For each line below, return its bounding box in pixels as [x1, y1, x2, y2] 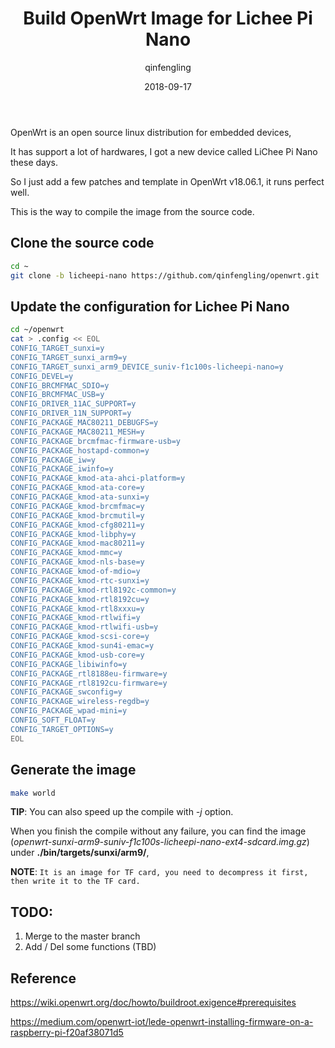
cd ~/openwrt [10, 325, 65, 335]
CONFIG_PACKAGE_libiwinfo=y [10, 659, 128, 669]
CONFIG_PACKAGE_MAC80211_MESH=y [10, 427, 145, 437]
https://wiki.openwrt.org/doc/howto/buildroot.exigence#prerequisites [10, 997, 297, 1008]
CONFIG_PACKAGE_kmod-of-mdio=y [10, 567, 141, 577]
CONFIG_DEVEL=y [10, 371, 74, 381]
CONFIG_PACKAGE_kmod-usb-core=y [10, 650, 145, 660]
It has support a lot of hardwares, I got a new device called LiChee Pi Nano [10, 145, 318, 157]
